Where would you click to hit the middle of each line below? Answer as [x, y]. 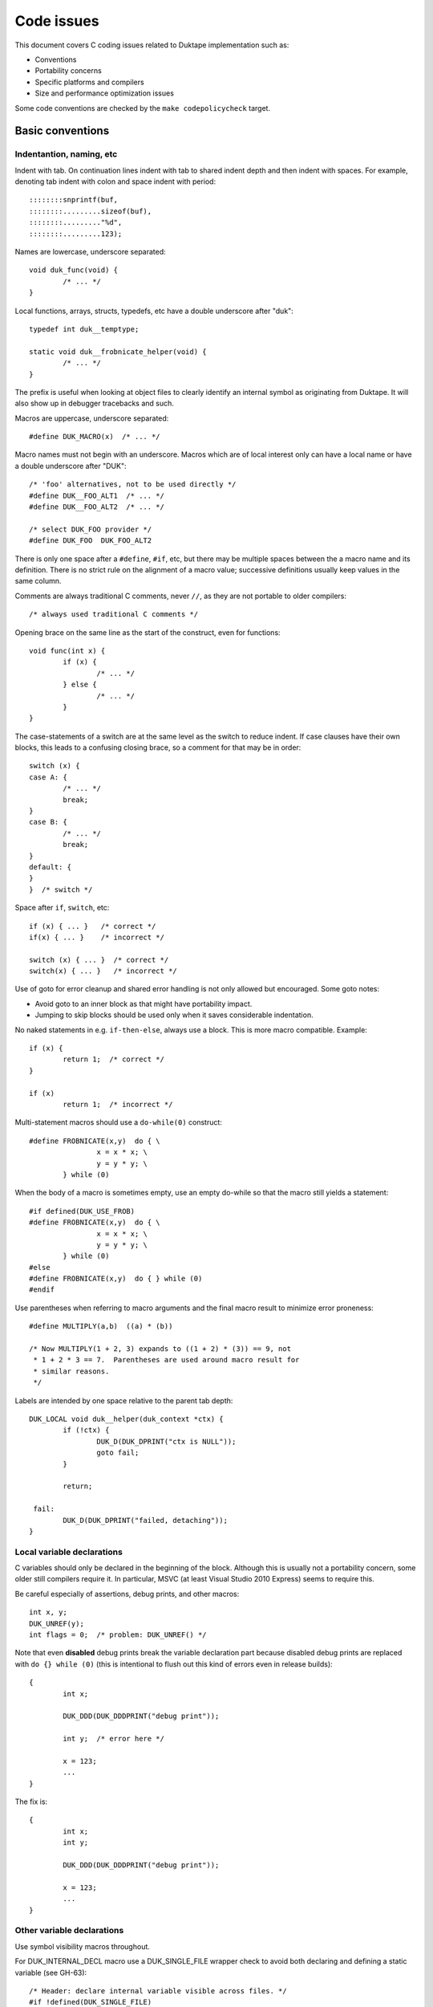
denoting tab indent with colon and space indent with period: [115, 181]
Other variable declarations [69, 1931]
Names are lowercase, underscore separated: [90, 252]
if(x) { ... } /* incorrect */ [97, 937]
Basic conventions [62, 131]
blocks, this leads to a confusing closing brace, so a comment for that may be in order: [158, 747]
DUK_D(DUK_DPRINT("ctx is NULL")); [166, 1441]
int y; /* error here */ [113, 1739]
